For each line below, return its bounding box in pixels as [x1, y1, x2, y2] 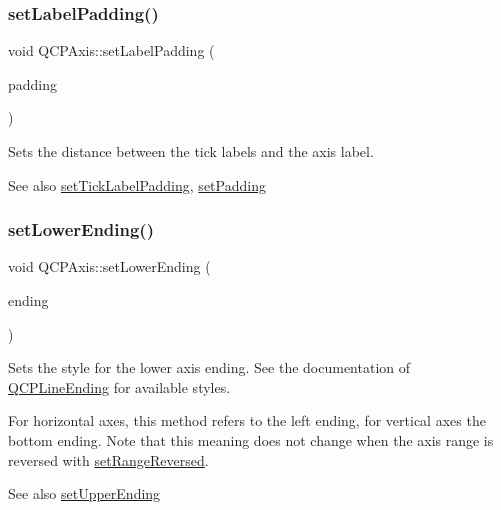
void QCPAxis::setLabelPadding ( [8, 40, 215, 61]
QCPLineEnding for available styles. [8, 376, 231, 397]
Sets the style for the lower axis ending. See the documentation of [8, 357, 411, 378]
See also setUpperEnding [8, 483, 161, 504]
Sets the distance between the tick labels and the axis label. [8, 141, 374, 161]
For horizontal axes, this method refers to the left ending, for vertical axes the [8, 410, 486, 431]
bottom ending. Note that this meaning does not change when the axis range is [8, 429, 494, 450]
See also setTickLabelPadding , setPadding [8, 174, 266, 195]
